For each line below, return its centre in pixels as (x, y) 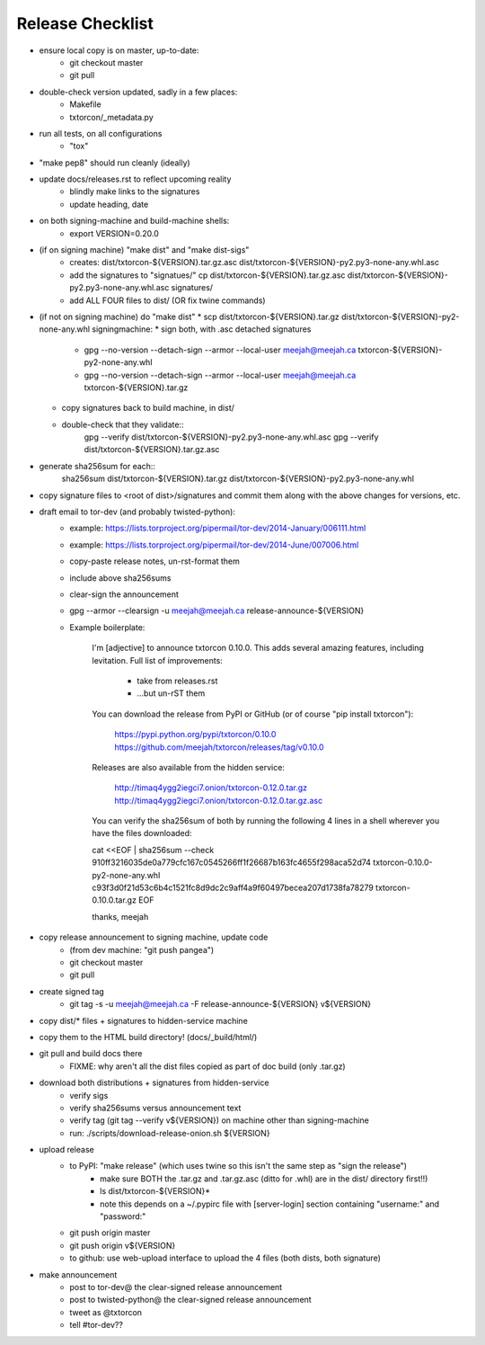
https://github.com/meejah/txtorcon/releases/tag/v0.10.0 (219, 747)
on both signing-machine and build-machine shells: (134, 221)
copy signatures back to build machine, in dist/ (148, 408)
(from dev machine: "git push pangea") (142, 949)
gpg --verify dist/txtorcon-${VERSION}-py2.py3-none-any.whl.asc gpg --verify (231, 437)
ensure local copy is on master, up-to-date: (119, 50)
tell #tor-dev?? (96, 1325)
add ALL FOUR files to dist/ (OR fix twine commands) (168, 300)
